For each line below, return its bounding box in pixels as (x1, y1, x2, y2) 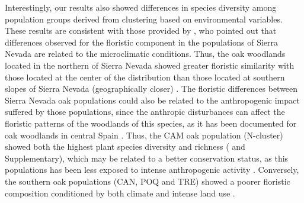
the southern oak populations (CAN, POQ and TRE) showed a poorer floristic (5, 175, 290, 187)
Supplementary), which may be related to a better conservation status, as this (5, 152, 289, 164)
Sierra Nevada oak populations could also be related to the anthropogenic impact (5, 94, 300, 106)
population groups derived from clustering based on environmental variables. (5, 12, 283, 25)
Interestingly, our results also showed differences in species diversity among (5, 1, 277, 13)
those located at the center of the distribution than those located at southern (5, 70, 285, 83)
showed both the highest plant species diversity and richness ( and (5, 140, 245, 153)
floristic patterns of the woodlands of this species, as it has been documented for (5, 117, 297, 129)
